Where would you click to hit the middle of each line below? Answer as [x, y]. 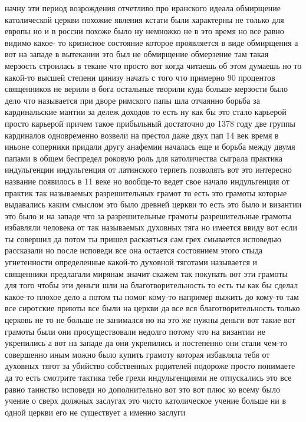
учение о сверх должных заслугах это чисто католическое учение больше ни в [146, 400]
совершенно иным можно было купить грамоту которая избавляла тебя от [137, 354]
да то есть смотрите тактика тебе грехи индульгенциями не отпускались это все [148, 377]
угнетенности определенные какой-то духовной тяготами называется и [131, 262]
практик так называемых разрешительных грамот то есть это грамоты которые [146, 192]
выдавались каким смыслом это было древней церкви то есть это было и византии [153, 204]
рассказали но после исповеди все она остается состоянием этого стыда [134, 250]
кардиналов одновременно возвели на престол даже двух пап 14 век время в [142, 135]
